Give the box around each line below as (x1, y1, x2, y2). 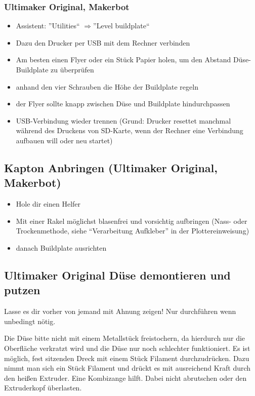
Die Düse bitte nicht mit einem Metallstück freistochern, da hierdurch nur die (4, 333, 245, 343)
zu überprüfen (51, 64, 94, 74)
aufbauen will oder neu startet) (16, 135, 113, 145)
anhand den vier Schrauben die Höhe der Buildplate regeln (16, 81, 198, 92)
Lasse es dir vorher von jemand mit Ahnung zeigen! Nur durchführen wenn (4, 306, 236, 316)
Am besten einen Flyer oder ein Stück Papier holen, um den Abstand (16, 54, 231, 65)
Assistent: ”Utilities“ (16, 20, 80, 31)
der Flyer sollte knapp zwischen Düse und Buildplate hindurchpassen (16, 98, 230, 109)
